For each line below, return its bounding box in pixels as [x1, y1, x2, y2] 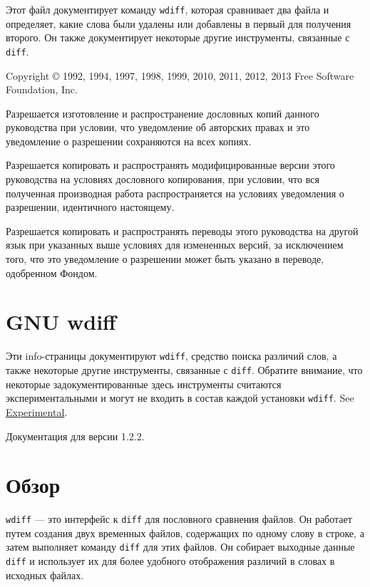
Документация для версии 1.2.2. [6, 428, 145, 443]
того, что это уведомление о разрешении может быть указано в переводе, [6, 251, 324, 266]
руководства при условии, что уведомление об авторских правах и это [6, 120, 310, 135]
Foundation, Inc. [6, 82, 78, 97]
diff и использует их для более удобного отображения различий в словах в [6, 554, 335, 568]
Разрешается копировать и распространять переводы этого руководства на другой [6, 223, 359, 238]
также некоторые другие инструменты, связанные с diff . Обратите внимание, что [6, 363, 363, 377]
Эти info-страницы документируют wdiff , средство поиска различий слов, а [6, 348, 337, 363]
